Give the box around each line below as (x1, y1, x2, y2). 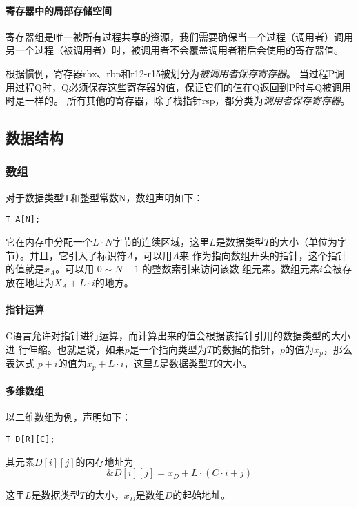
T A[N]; (6, 215, 41, 225)
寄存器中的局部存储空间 (6, 3, 112, 17)
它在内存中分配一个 (6, 235, 92, 249)
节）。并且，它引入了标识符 (6, 248, 126, 262)
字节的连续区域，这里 (112, 235, 210, 249)
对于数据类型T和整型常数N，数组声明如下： (6, 190, 203, 204)
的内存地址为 (75, 454, 134, 468)
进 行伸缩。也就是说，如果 (6, 341, 125, 356)
